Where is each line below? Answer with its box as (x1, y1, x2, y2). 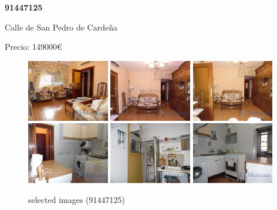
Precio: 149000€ (5, 40, 62, 53)
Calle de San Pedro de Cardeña (5, 21, 117, 33)
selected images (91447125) (28, 193, 126, 205)
